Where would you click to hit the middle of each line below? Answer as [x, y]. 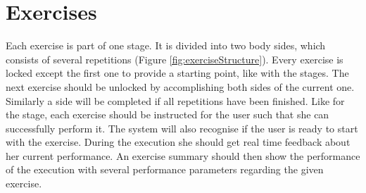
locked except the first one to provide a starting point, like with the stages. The [177, 73]
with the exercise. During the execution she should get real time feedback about [178, 142]
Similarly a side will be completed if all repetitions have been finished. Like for [175, 100]
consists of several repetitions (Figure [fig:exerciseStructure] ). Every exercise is [175, 59]
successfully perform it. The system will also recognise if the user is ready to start [182, 128]
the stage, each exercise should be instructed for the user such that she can [168, 114]
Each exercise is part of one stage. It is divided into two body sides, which [166, 45]
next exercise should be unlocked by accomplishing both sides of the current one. [180, 86]
